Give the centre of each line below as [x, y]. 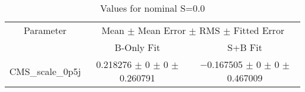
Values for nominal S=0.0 [152, 8]
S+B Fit [245, 47]
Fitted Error [259, 30]
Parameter [45, 30]
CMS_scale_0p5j [45, 71]
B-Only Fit [137, 47]
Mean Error [162, 30]
